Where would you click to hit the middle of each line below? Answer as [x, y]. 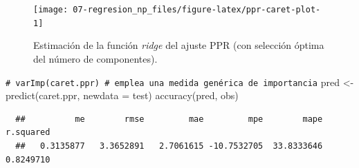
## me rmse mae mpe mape [169, 119]
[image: [51, 10]
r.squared [28, 133]
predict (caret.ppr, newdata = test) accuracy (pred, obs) [122, 95]
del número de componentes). [95, 58]
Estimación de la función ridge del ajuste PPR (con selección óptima [179, 45]
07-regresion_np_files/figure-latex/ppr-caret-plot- [197, 10]
